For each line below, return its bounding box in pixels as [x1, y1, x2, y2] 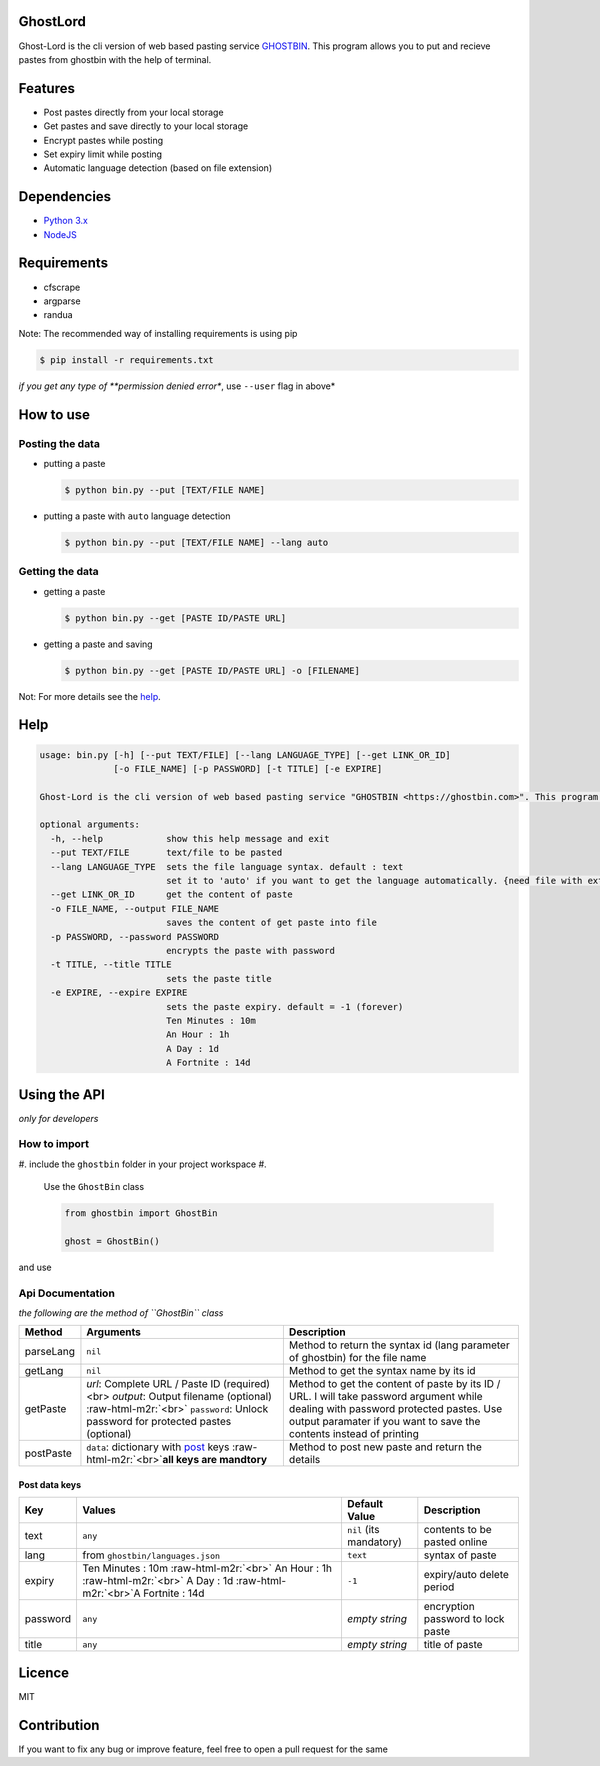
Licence [18, 1664, 70, 1681]
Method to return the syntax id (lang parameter [288, 1338, 510, 1352]
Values [81, 1503, 117, 1517]
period [423, 1580, 455, 1594]
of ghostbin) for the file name [288, 1351, 427, 1365]
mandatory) [346, 1535, 402, 1549]
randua [43, 309, 74, 321]
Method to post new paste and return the [288, 1440, 482, 1454]
